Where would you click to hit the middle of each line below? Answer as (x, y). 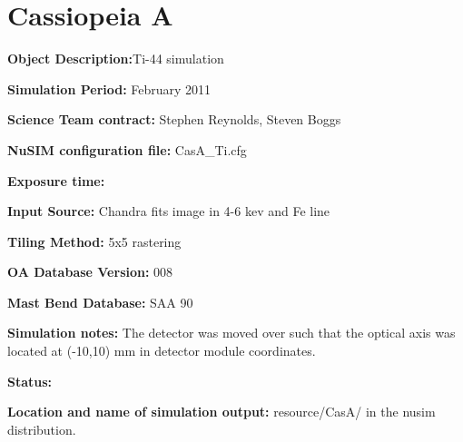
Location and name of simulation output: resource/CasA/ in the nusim (222, 412)
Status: (30, 381)
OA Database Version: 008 (90, 272)
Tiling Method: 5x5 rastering (94, 241)
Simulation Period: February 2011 (109, 88)
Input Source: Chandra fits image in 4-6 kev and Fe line (169, 211)
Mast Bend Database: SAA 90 (100, 302)
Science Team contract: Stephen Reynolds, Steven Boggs (174, 119)
